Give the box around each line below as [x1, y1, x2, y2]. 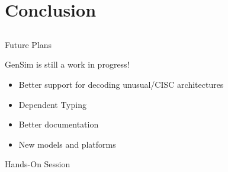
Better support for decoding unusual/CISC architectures [18, 78, 224, 90]
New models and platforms [18, 138, 116, 150]
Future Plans [5, 38, 52, 50]
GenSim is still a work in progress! [5, 58, 130, 71]
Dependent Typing [18, 98, 86, 110]
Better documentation [18, 118, 99, 130]
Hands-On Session [5, 158, 70, 170]
